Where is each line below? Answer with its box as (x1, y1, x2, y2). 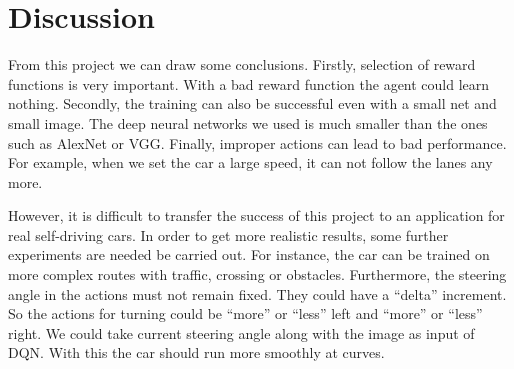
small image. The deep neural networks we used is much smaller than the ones (8, 112, 488, 133)
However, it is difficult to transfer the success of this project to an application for (8, 205, 505, 226)
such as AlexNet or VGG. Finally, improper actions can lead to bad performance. (8, 132, 507, 153)
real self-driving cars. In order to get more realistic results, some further (8, 224, 449, 245)
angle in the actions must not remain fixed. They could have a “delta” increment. (8, 283, 507, 304)
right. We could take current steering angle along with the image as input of (8, 322, 475, 343)
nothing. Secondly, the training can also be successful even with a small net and (8, 93, 497, 114)
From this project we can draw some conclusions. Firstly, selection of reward (8, 54, 476, 75)
